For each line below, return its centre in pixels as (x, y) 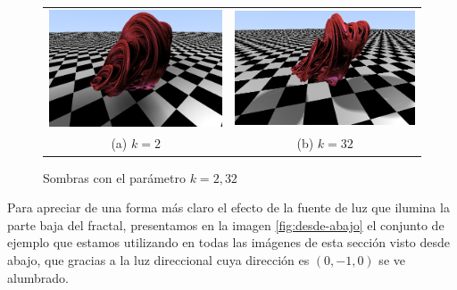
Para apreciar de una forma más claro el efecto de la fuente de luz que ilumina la (228, 207)
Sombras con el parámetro (115, 177)
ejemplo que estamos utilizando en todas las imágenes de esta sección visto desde (229, 242)
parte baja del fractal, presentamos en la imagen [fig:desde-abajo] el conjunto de (226, 224)
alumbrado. (38, 277)
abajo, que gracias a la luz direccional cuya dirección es (158, 259)
